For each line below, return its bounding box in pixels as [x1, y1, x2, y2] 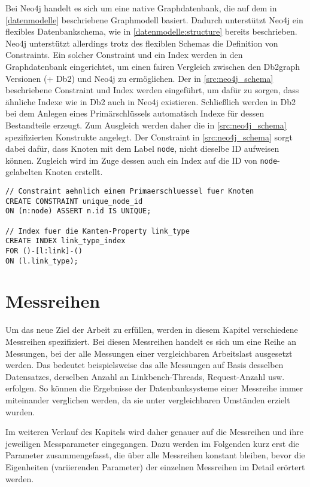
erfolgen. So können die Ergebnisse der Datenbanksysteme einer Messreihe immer [5, 382, 303, 394]
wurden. [5, 405, 35, 418]
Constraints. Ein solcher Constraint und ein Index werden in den [5, 48, 243, 61]
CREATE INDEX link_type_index [5, 237, 126, 246]
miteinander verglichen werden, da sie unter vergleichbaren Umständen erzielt [5, 393, 290, 406]
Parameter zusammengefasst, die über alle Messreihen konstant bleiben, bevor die [5, 449, 305, 461]
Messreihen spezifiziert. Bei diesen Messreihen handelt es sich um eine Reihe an [5, 335, 296, 347]
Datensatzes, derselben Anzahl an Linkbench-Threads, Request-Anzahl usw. [5, 370, 285, 382]
